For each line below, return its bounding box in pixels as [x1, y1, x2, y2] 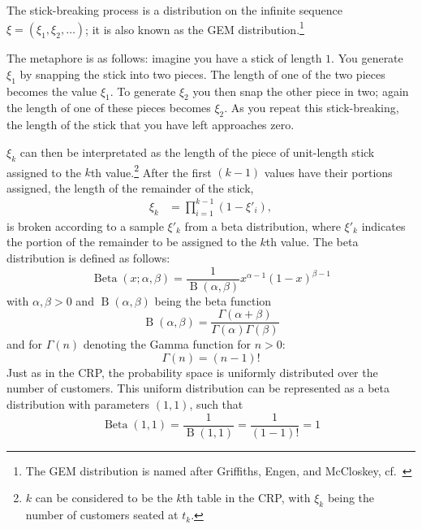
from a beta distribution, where [184, 217, 341, 234]
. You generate [331, 50, 403, 67]
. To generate [110, 82, 176, 99]
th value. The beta [265, 233, 359, 250]
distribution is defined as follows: [6, 249, 170, 266]
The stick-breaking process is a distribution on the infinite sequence [6, 2, 342, 18]
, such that [189, 396, 243, 413]
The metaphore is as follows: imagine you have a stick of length [6, 50, 322, 67]
